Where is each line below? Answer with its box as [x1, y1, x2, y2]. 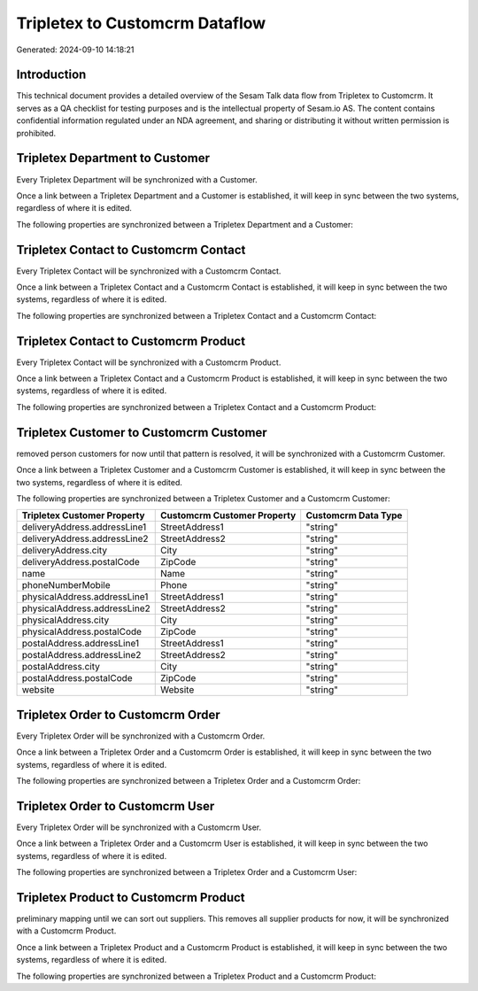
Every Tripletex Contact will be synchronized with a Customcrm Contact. [16, 266, 281, 276]
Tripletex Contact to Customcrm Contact [16, 242, 246, 257]
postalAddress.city [21, 661, 101, 673]
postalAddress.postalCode [21, 672, 133, 685]
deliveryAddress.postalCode [21, 556, 141, 569]
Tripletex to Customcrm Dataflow [16, 13, 266, 33]
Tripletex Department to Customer [16, 151, 211, 166]
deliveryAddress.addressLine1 [21, 521, 147, 533]
